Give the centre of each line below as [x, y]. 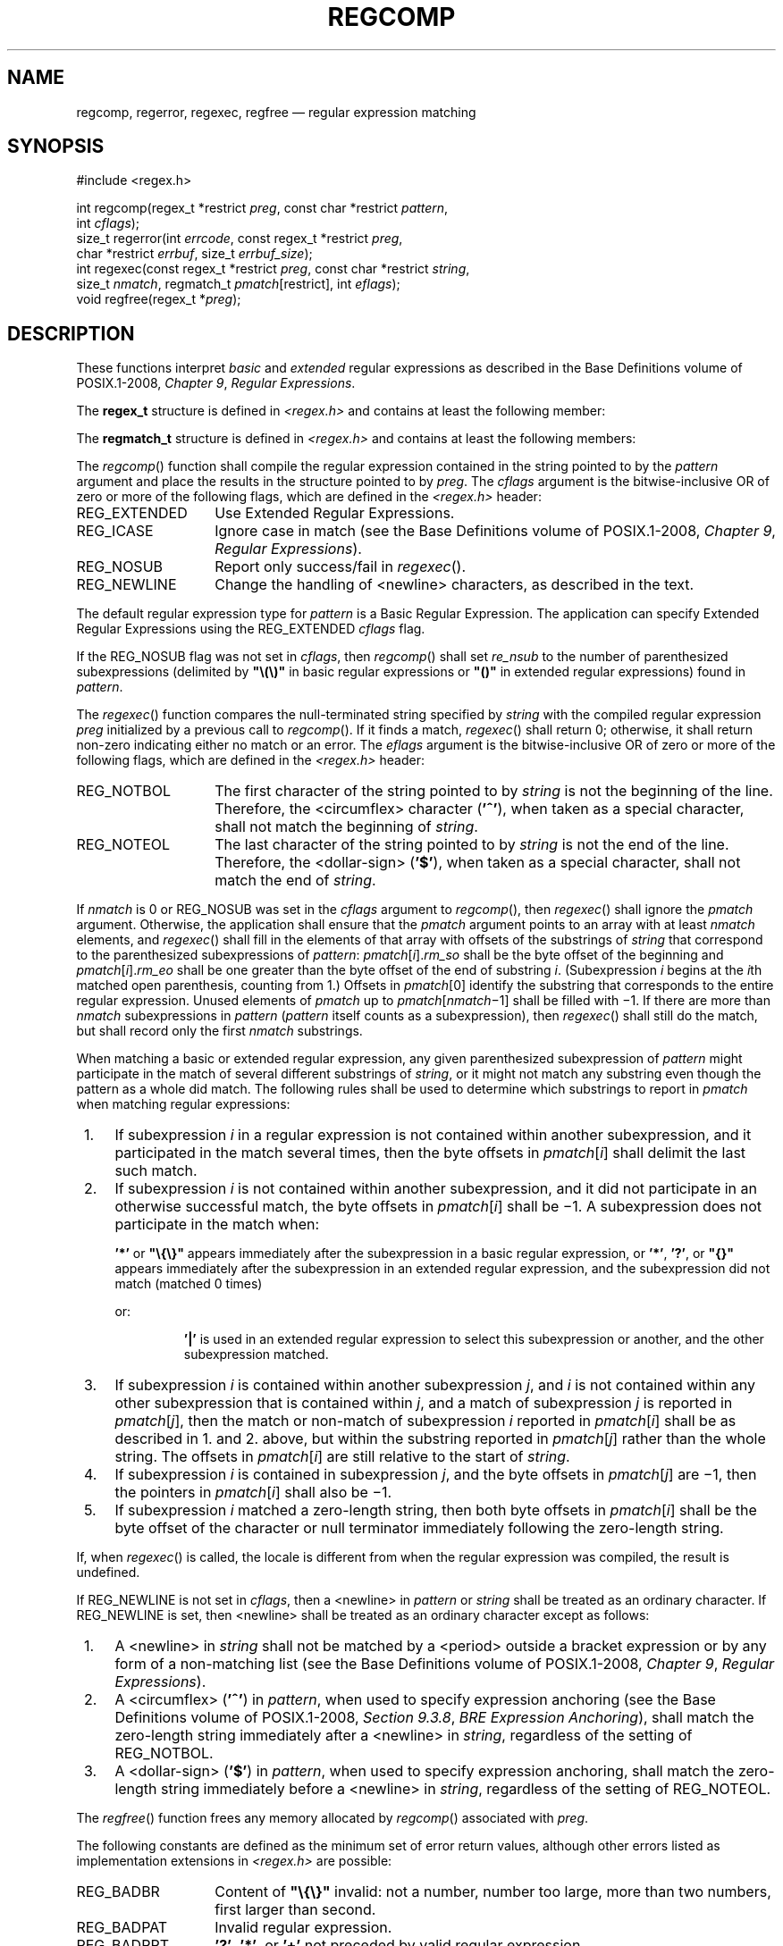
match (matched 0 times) [189, 1284]
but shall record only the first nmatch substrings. [219, 1031]
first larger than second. [295, 1910]
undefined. [108, 1573]
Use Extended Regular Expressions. [335, 513]
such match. [156, 1171]
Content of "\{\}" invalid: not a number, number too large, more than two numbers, [493, 1892]
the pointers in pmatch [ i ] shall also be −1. [253, 1493]
